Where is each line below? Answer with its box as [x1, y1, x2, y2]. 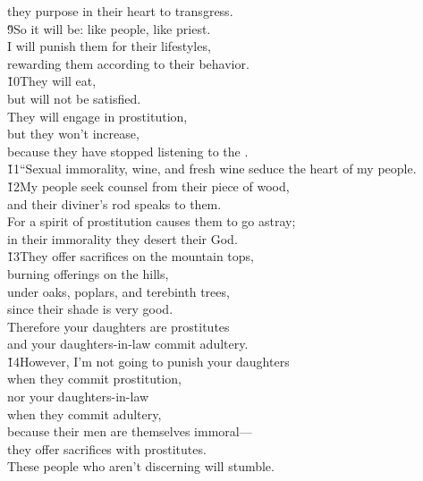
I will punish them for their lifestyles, [7, 37, 211, 55]
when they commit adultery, [7, 404, 162, 423]
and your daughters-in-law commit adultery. [7, 334, 249, 353]
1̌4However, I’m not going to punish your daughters [7, 351, 290, 370]
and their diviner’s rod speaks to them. [7, 194, 222, 213]
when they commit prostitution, [7, 369, 182, 388]
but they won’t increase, [7, 124, 140, 143]
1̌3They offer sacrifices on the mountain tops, [7, 247, 255, 266]
